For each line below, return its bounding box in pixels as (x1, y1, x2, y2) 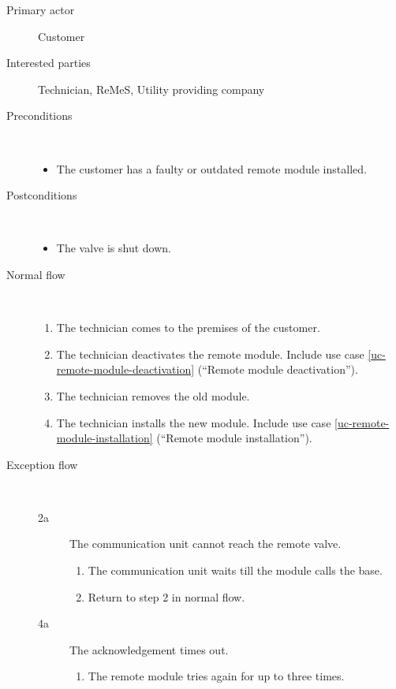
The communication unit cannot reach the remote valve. (69, 535, 342, 552)
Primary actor (6, 2, 75, 17)
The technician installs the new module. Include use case (56, 414, 331, 430)
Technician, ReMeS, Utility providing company (38, 80, 265, 97)
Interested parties (6, 54, 91, 71)
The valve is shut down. (56, 240, 171, 256)
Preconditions (6, 107, 73, 124)
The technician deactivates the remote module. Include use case (56, 345, 364, 362)
